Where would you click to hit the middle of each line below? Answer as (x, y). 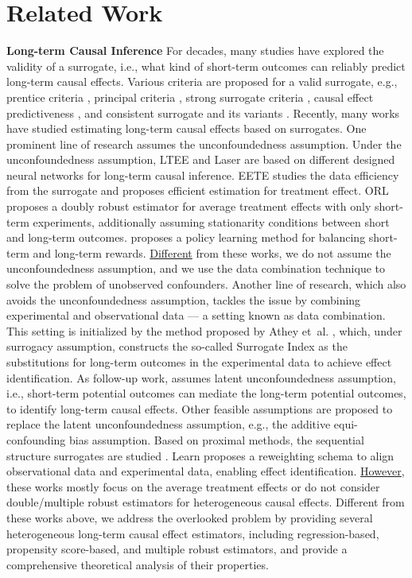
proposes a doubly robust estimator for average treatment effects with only (189, 206)
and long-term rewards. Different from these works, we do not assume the (212, 252)
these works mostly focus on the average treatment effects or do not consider (193, 486)
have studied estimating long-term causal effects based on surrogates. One (187, 128)
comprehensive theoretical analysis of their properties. (138, 564)
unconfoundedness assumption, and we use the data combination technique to (196, 268)
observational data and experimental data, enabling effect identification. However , (206, 471)
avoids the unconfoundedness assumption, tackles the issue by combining (184, 299)
